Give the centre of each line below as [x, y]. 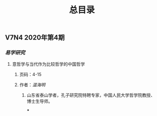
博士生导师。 [39, 101]
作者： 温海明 [32, 85]
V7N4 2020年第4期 [35, 38]
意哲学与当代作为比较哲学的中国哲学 [49, 64]
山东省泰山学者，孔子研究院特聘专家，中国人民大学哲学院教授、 [91, 95]
